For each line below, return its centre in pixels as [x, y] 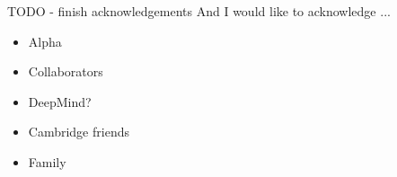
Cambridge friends [79, 132]
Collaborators [66, 71]
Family [47, 161]
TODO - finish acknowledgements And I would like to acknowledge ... [199, 11]
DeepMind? [60, 101]
